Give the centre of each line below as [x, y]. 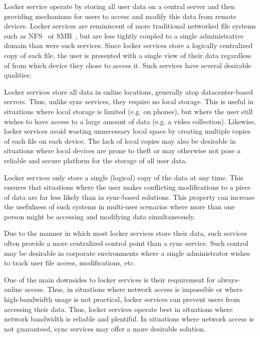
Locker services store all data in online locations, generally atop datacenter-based [128, 91]
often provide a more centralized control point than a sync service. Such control [126, 243]
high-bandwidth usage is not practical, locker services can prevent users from [122, 299]
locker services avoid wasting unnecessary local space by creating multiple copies [127, 131]
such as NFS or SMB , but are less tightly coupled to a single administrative [124, 35]
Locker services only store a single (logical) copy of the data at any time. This [124, 177]
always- [229, 279]
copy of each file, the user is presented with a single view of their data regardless [128, 55]
